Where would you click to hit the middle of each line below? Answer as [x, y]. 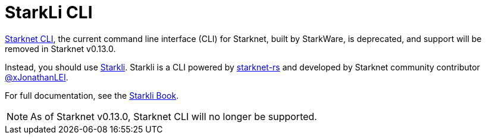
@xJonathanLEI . [37, 77]
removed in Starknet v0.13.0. [60, 49]
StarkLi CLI [49, 12]
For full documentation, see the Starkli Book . [92, 95]
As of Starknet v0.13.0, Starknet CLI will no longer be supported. [174, 116]
